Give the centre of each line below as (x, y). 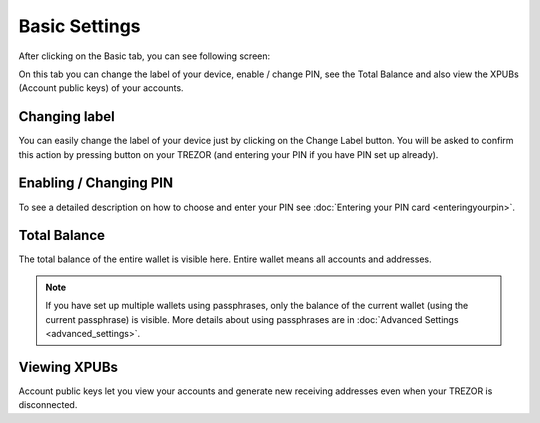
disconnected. (48, 405)
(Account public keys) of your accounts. (101, 88)
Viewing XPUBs (68, 366)
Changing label (66, 116)
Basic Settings (79, 26)
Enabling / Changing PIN (96, 183)
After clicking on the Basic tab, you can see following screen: (144, 56)
